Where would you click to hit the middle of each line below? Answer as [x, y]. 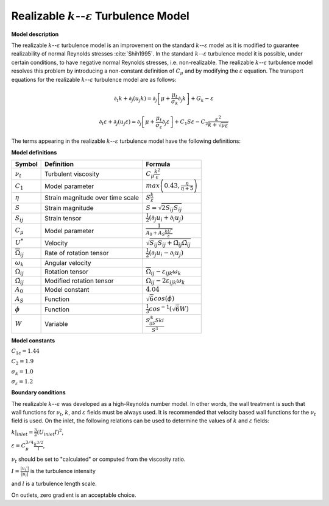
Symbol [26, 164]
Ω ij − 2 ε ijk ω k [165, 281]
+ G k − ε [202, 99]
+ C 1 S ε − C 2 [191, 123]
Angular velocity [68, 262]
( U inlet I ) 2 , [50, 432]
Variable [56, 323]
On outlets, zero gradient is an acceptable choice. [74, 495]
